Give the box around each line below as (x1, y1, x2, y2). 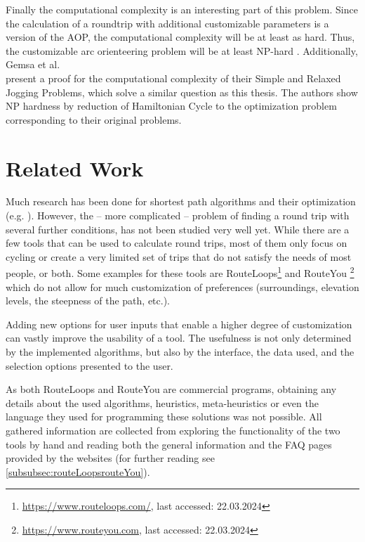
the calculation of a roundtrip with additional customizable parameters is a (6, 15, 329, 30)
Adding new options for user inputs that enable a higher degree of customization (6, 316, 352, 331)
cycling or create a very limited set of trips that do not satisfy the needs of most (6, 249, 352, 264)
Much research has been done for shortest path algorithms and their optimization (6, 194, 356, 209)
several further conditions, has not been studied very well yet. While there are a (6, 221, 350, 236)
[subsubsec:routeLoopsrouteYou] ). (6, 464, 150, 479)
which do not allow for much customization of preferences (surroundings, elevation (6, 279, 359, 294)
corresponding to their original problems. (6, 112, 182, 127)
